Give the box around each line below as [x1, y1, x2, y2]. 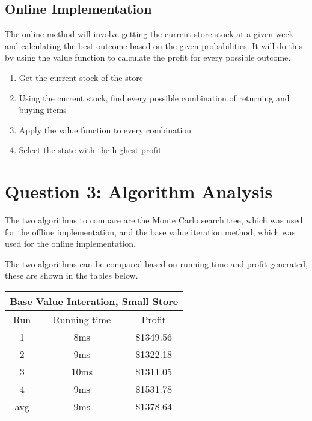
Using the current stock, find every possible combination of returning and [19, 91, 290, 104]
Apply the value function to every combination [19, 123, 192, 136]
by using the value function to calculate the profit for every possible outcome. [5, 51, 291, 64]
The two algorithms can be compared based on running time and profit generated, [5, 257, 308, 270]
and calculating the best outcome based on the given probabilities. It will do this [5, 39, 303, 52]
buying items [19, 103, 67, 116]
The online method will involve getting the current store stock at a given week [5, 28, 294, 40]
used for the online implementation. [5, 237, 136, 250]
